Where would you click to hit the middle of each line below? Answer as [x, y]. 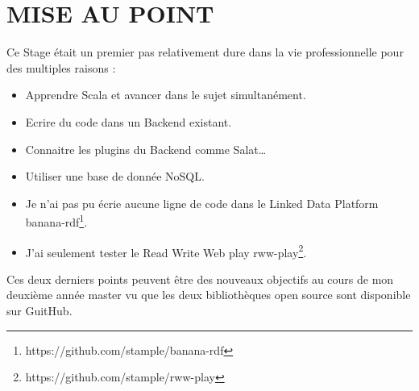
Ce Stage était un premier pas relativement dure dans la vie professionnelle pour [205, 52]
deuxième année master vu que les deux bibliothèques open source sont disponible [209, 295]
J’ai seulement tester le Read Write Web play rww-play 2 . [166, 251]
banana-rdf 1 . [56, 220]
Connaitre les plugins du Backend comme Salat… [146, 149]
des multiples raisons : [61, 67]
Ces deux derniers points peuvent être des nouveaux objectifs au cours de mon [200, 279]
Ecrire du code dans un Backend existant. [129, 121]
